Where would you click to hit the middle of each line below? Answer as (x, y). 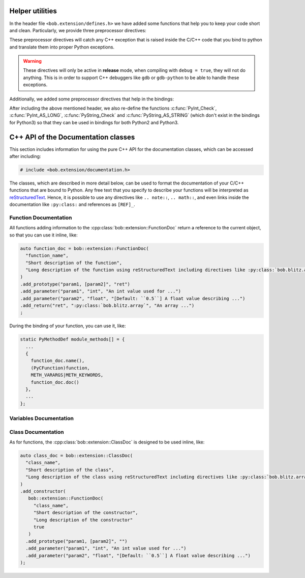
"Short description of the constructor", (86, 513)
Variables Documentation (41, 418)
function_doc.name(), (58, 361)
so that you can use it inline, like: (44, 235)
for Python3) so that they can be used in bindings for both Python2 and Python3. (94, 122)
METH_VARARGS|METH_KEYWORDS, (67, 375)
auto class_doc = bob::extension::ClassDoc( (77, 456)
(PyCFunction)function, (60, 368)
